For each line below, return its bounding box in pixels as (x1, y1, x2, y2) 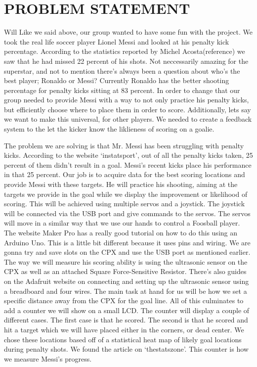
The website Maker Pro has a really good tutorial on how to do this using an (4, 228, 238, 237)
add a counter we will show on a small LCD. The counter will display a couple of (4, 305, 250, 315)
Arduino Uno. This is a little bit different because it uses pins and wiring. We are (4, 237, 251, 247)
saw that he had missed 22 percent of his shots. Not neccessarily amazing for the (4, 55, 249, 66)
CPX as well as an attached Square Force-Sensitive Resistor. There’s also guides (4, 266, 247, 276)
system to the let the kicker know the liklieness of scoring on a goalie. (4, 124, 214, 134)
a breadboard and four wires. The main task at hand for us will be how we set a (4, 285, 247, 296)
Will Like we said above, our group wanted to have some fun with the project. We (4, 27, 253, 37)
